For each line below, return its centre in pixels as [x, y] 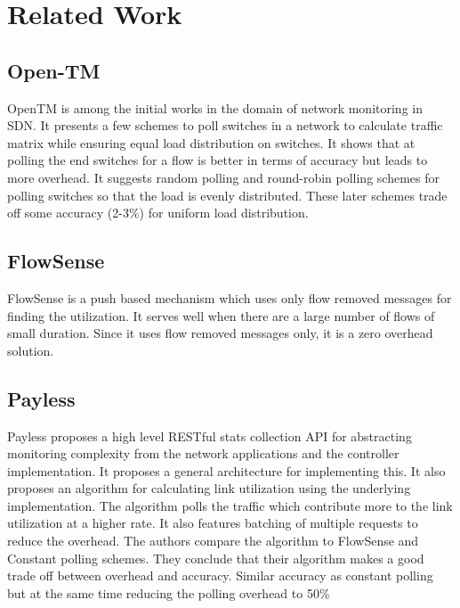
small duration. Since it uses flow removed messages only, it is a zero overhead [220, 333]
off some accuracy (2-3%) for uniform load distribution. [158, 213]
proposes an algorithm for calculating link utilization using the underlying [209, 488]
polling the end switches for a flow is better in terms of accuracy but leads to [218, 160]
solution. [31, 350]
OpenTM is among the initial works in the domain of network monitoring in [215, 107]
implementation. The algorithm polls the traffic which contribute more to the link [230, 505]
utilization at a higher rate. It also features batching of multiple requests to [213, 523]
